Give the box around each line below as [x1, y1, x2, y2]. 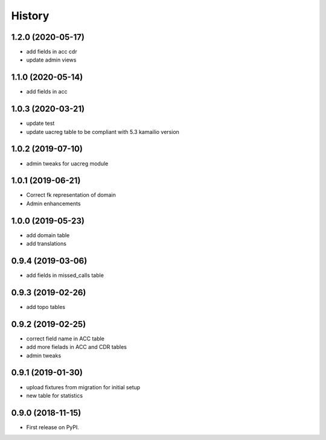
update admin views [26, 56, 77, 63]
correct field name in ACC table [26, 335, 105, 342]
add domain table [26, 231, 70, 238]
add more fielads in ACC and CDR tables [26, 343, 127, 351]
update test [26, 120, 55, 127]
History [11, 9, 50, 22]
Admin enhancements [26, 200, 81, 207]
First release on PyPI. [26, 423, 80, 431]
